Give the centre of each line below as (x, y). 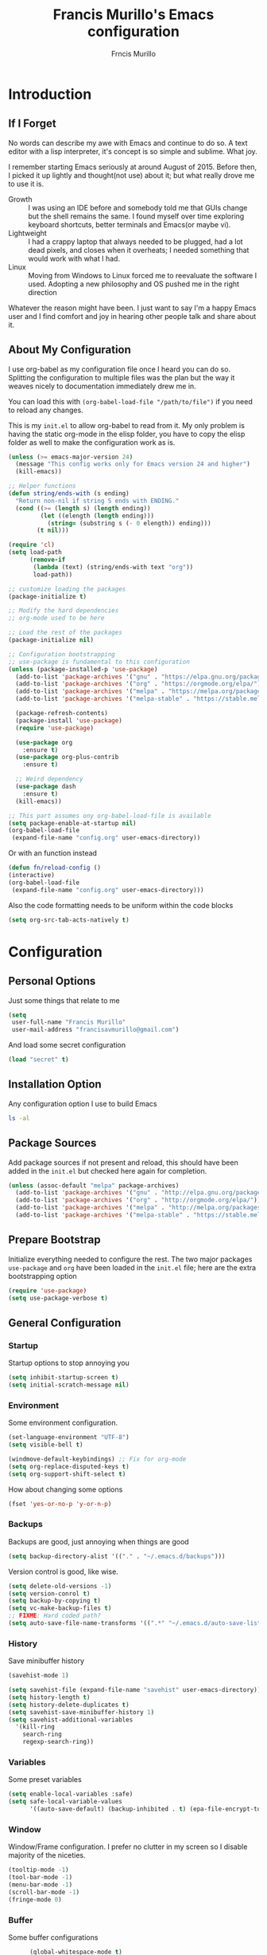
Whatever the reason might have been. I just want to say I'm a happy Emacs (132, 308)
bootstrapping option (43, 1276)
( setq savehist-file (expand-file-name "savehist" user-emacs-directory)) (135, 1690)
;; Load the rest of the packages (66, 633)
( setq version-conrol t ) (49, 1593)
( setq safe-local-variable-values (66, 1802)
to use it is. (26, 183)
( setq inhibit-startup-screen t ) (64, 1378)
